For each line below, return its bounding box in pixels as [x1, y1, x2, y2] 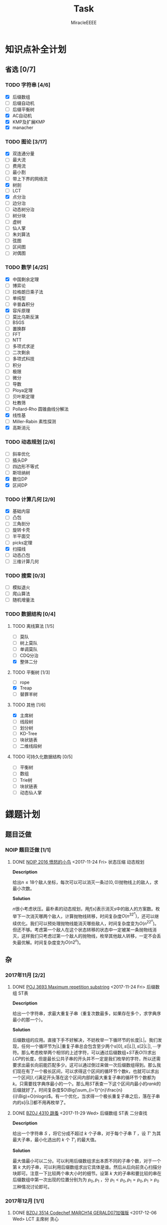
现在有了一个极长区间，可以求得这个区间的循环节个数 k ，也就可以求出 [16, 1068, 160, 1075]
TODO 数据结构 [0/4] [5, 611, 56, 618]
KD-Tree [19, 731, 37, 737]
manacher [12, 124, 33, 130]
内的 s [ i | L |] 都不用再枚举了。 [12, 1100, 69, 1106]
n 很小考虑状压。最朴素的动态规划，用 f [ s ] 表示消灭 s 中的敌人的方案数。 [12, 906, 156, 912]
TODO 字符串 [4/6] [5, 81, 51, 88]
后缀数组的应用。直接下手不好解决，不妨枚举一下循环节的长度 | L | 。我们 [12, 1037, 158, 1043]
